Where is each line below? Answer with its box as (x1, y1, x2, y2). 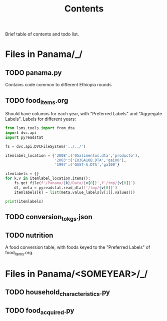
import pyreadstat (5, 135, 43, 140)
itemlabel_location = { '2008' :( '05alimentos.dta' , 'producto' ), (5, 153, 140, 158)
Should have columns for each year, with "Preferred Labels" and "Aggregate (5, 111, 162, 117)
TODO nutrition (5, 231, 53, 240)
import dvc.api (5, 130, 37, 135)
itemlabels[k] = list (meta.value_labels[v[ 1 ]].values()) (14, 190, 135, 195)
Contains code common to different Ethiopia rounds (5, 82, 112, 88)
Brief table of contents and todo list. (5, 31, 79, 37)
